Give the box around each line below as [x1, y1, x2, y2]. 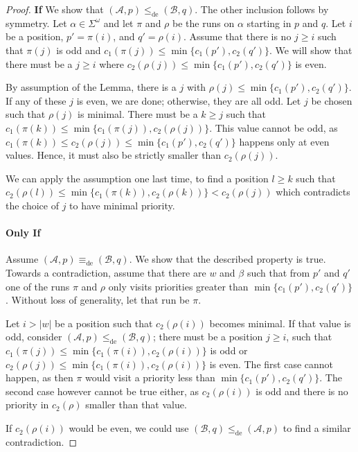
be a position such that [55, 315, 153, 330]
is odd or [210, 343, 248, 358]
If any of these [6, 93, 66, 107]
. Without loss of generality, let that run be [6, 293, 190, 307]
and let [103, 15, 134, 30]
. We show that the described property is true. [129, 252, 326, 266]
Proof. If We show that [6, 2, 104, 16]
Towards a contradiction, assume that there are [6, 265, 206, 279]
